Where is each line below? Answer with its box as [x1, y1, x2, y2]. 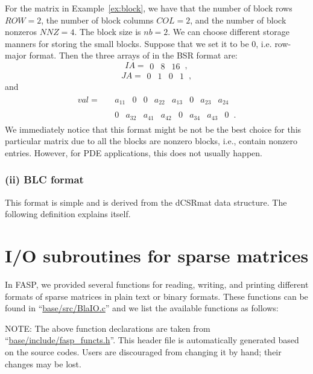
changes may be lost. [5, 357, 81, 370]
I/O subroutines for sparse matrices [5, 243, 309, 268]
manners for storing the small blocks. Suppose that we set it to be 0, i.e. [5, 37, 272, 49]
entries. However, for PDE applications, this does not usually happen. [5, 146, 262, 159]
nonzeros [5, 25, 37, 38]
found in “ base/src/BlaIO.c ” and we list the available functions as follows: [5, 302, 279, 314]
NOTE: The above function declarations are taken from [5, 322, 210, 334]
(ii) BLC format [5, 172, 84, 187]
